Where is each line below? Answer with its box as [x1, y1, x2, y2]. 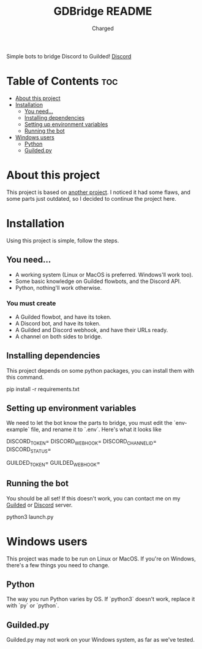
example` [6, 426, 30, 433]
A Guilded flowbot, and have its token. [15, 313, 111, 321]
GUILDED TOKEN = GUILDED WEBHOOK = [6, 459, 100, 468]
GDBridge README [53, 4, 152, 18]
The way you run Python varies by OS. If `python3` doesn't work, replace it [6, 596, 195, 603]
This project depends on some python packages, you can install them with [6, 367, 195, 374]
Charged [91, 25, 114, 32]
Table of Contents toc [6, 74, 118, 88]
